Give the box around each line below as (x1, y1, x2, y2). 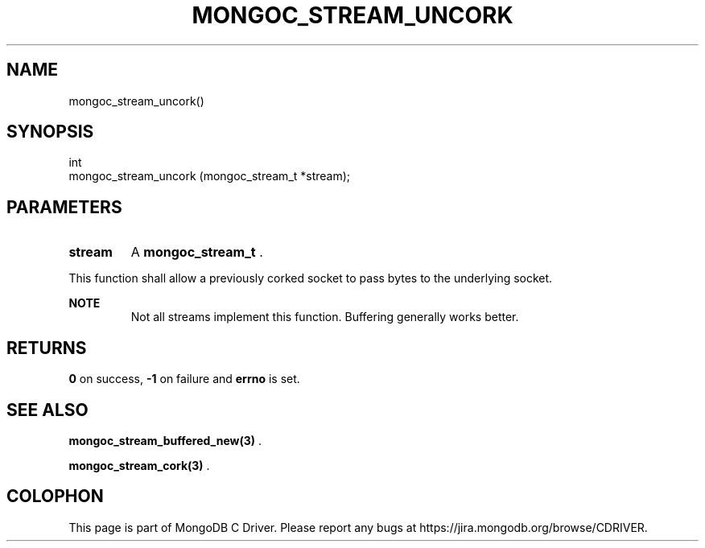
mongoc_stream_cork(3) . (68, 458, 210, 472)
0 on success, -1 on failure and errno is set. (68, 372, 300, 386)
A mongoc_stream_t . (130, 244, 263, 261)
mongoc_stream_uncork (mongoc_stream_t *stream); (68, 169, 351, 183)
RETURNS (6, 337, 87, 358)
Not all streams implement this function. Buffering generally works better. (130, 310, 519, 324)
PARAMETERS (6, 196, 122, 217)
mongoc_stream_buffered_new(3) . (68, 433, 262, 447)
